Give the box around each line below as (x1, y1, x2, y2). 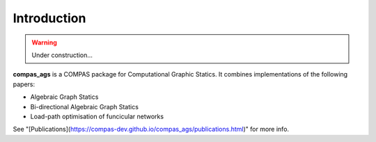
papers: (13, 80, 35, 88)
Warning (31, 38, 57, 47)
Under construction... (31, 51, 93, 59)
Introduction (13, 10, 86, 26)
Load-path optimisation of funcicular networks (30, 112, 164, 120)
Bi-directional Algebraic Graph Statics (30, 102, 139, 111)
